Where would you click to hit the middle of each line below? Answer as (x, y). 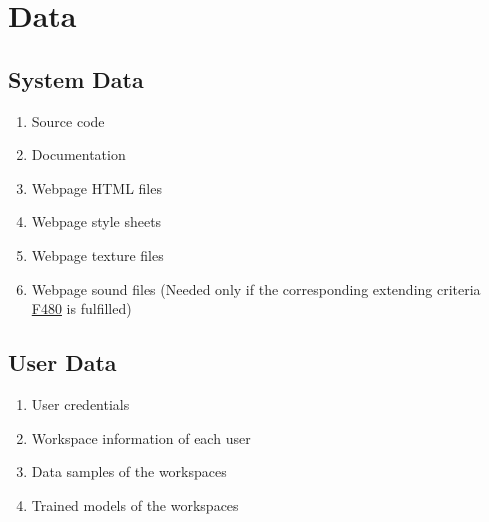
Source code (68, 120)
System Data (76, 78)
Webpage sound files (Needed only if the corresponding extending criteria (256, 288)
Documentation (78, 154)
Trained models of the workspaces (135, 504)
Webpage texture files (97, 254)
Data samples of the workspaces (129, 471)
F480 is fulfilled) (81, 308)
